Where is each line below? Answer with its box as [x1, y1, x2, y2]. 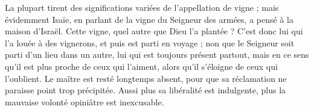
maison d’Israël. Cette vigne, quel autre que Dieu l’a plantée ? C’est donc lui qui [5, 25, 303, 37]
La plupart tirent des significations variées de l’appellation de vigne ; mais [5, 1, 279, 13]
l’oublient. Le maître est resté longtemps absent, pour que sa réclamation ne [5, 72, 287, 84]
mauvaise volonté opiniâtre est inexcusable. [5, 95, 164, 108]
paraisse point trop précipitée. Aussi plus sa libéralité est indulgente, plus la [5, 84, 286, 96]
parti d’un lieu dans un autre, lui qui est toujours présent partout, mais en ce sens [5, 48, 309, 61]
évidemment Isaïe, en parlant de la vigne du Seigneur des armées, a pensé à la [5, 13, 293, 25]
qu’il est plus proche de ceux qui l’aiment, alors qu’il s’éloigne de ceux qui [5, 60, 278, 72]
